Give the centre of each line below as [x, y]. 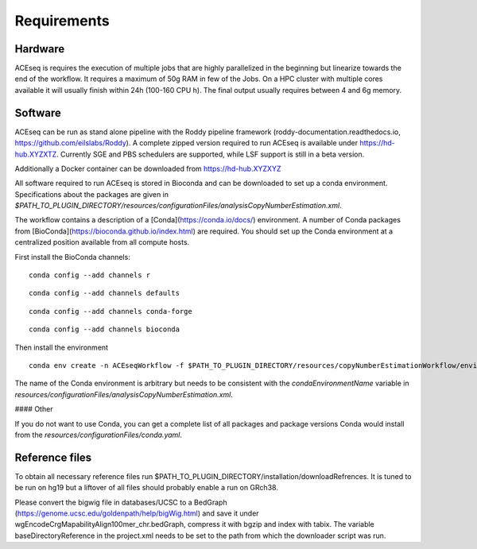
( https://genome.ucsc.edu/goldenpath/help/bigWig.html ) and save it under [137, 513]
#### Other [34, 409]
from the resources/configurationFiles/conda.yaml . [99, 435]
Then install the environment [62, 347]
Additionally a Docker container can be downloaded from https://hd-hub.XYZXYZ [148, 168]
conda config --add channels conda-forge [111, 311]
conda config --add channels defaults [105, 293]
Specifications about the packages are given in [92, 194]
